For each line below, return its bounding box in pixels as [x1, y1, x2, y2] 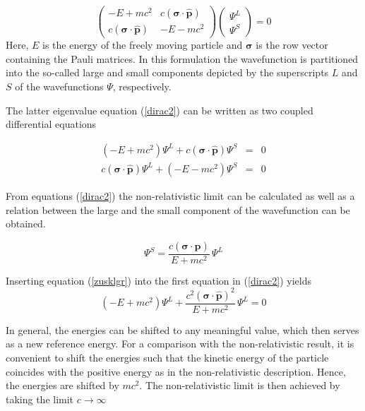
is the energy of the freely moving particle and [42, 37, 243, 52]
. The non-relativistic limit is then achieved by [139, 378, 340, 393]
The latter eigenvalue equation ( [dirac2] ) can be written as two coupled [6, 102, 313, 117]
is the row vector [256, 37, 328, 52]
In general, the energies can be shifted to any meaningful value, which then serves [6, 322, 359, 337]
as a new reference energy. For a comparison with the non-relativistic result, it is [6, 336, 354, 351]
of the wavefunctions [15, 79, 104, 94]
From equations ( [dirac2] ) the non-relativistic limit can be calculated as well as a [6, 188, 355, 203]
